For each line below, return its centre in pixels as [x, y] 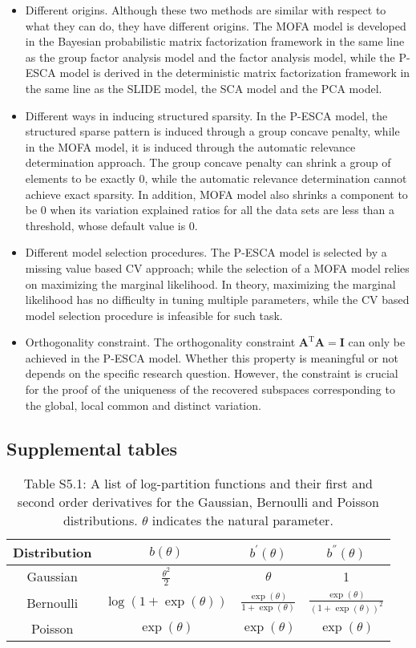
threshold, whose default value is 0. [111, 225]
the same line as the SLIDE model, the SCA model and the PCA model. [204, 88]
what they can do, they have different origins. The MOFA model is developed [216, 25]
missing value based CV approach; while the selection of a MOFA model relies [217, 267]
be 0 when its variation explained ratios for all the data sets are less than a [210, 210]
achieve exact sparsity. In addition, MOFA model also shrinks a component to [216, 194]
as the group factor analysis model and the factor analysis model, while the [210, 57]
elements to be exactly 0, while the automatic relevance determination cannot [216, 178]
